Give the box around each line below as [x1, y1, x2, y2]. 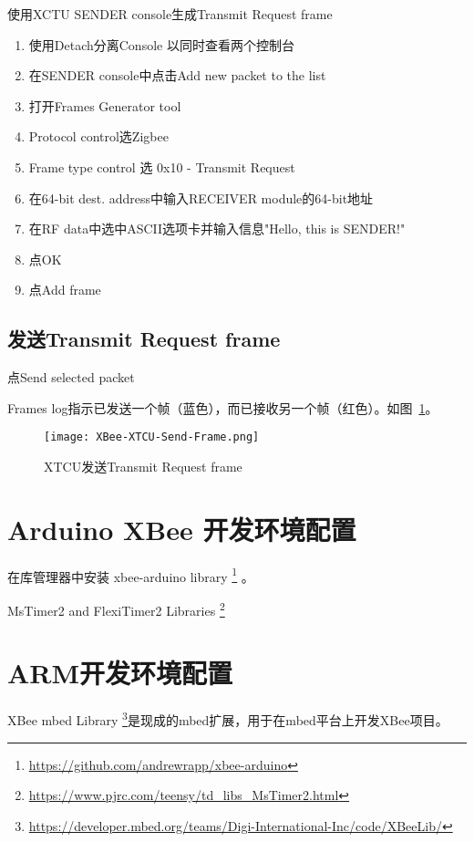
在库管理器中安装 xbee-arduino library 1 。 [7, 564, 254, 586]
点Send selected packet [7, 368, 135, 387]
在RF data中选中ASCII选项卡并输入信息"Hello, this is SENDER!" [28, 219, 406, 238]
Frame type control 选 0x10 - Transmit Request [28, 157, 295, 176]
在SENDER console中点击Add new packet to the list [28, 66, 326, 85]
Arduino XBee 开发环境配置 [7, 510, 356, 547]
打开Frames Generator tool [28, 96, 181, 115]
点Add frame [28, 280, 101, 299]
